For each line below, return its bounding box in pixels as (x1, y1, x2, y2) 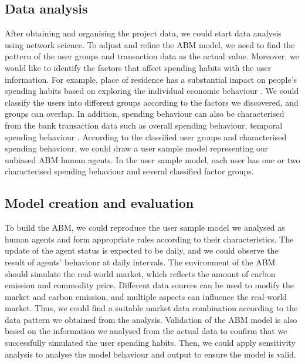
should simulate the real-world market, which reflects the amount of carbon (5, 267, 276, 279)
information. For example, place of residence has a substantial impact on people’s (5, 73, 297, 85)
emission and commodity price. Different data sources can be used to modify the (5, 279, 294, 291)
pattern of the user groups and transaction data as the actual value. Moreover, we (5, 50, 299, 62)
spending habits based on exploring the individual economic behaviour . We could (5, 85, 299, 97)
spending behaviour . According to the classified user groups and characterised (5, 130, 287, 143)
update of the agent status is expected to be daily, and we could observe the (5, 244, 279, 257)
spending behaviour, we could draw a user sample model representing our (5, 142, 269, 154)
